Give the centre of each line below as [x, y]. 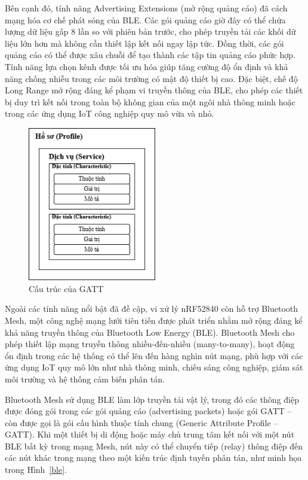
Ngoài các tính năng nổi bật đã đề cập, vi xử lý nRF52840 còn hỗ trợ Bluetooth [152, 309]
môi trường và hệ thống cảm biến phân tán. [85, 379]
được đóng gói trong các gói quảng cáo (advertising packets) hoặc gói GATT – [148, 411]
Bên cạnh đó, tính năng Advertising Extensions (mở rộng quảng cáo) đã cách [146, 8]
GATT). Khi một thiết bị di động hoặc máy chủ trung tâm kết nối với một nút [150, 434]
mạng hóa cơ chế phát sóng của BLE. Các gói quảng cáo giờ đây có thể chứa [145, 19]
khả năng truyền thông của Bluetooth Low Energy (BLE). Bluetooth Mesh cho [150, 332]
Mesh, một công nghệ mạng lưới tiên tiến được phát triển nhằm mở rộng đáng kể [154, 320]
